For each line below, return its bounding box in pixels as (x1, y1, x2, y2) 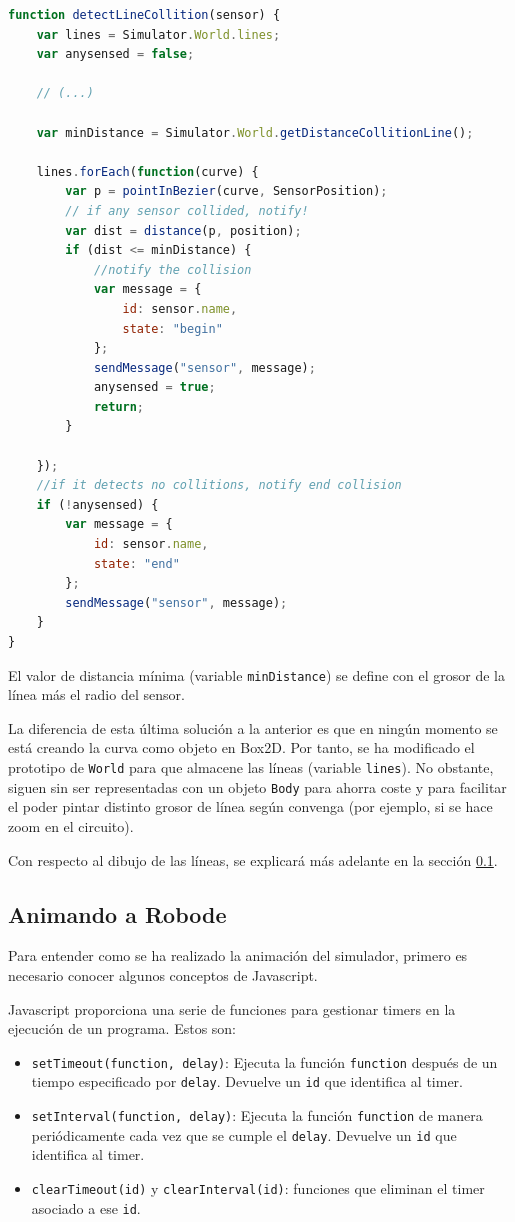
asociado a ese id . (31, 1197, 141, 1218)
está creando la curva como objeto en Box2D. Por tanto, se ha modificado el (8, 737, 475, 758)
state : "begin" (122, 321, 223, 336)
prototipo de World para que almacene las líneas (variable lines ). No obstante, (8, 757, 494, 778)
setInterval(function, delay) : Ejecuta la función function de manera (31, 1105, 483, 1126)
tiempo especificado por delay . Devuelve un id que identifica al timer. (31, 1071, 463, 1092)
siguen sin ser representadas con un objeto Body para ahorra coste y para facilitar (8, 776, 507, 797)
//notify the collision (93, 262, 252, 277)
